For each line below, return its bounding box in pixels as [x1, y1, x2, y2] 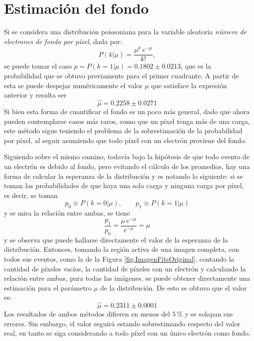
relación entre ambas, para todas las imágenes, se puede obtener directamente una [4, 273, 250, 283]
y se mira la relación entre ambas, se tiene [4, 208, 130, 218]
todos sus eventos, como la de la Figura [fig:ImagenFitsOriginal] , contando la [4, 253, 234, 264]
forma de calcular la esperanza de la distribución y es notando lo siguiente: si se [4, 170, 243, 181]
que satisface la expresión [151, 80, 227, 90]
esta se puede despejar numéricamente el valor [4, 80, 143, 90]
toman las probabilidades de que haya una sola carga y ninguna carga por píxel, [4, 180, 244, 191]
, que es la [181, 61, 211, 71]
